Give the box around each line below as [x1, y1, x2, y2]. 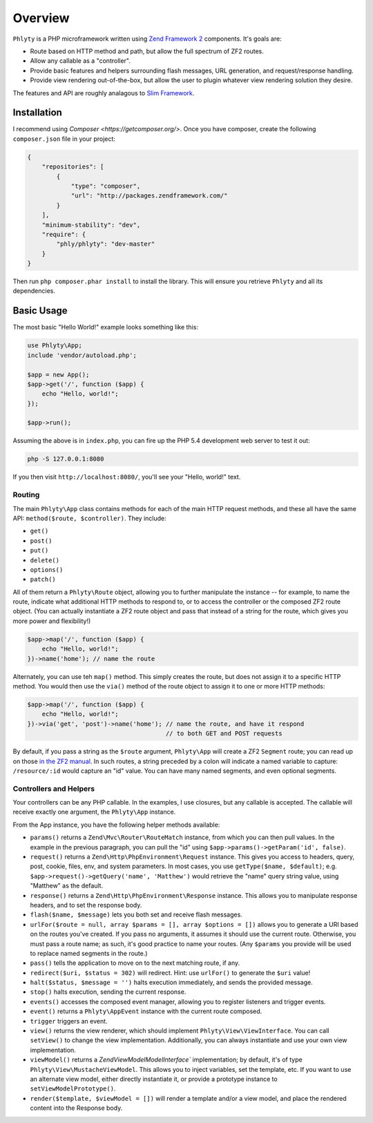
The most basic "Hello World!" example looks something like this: [12, 323, 198, 332]
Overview [12, 10, 70, 26]
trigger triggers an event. [30, 1017, 108, 1025]
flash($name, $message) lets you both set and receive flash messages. [30, 910, 243, 919]
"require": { [41, 230, 86, 238]
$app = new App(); [27, 370, 90, 378]
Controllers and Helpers [12, 784, 95, 794]
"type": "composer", [70, 182, 141, 190]
